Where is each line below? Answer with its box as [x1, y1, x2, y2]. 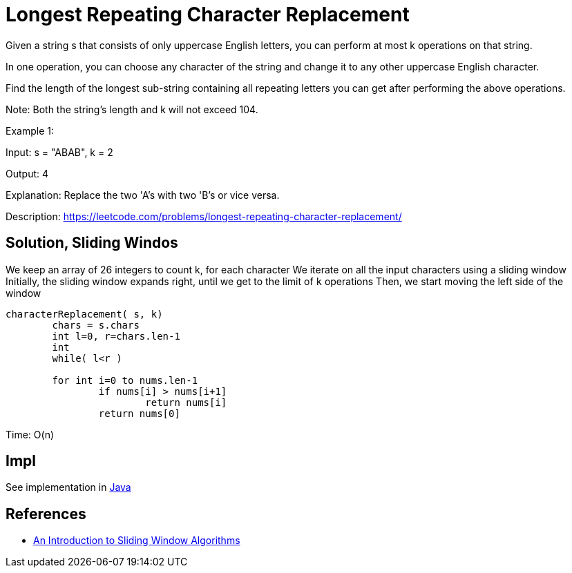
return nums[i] [145, 396, 227, 408]
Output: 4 [6, 167, 49, 179]
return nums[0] [98, 407, 180, 419]
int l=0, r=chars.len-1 [52, 330, 180, 342]
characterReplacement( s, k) [6, 308, 163, 320]
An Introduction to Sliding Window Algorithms [33, 534, 240, 547]
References [6, 505, 86, 523]
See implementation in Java [6, 481, 131, 494]
